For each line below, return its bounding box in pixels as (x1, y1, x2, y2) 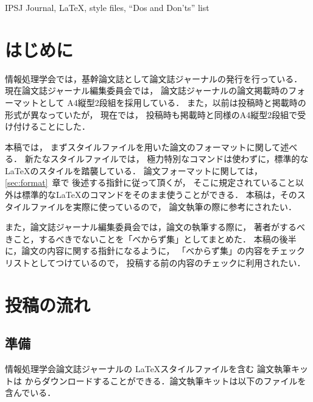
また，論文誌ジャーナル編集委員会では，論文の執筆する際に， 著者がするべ (5, 220, 305, 233)
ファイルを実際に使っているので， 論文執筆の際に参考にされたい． (30, 200, 297, 213)
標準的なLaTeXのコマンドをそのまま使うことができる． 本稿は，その (21, 188, 297, 201)
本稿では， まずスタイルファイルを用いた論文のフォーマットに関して (5, 140, 281, 153)
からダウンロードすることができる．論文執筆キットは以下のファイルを (24, 374, 306, 387)
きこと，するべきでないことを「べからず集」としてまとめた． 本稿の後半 (5, 232, 297, 245)
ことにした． (38, 120, 90, 133)
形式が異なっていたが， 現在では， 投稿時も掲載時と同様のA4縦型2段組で (5, 108, 298, 121)
